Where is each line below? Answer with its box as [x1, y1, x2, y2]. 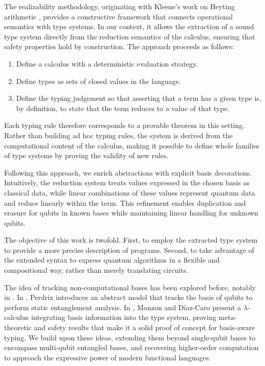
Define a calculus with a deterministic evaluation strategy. [16, 58, 198, 69]
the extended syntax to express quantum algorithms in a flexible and [4, 254, 220, 265]
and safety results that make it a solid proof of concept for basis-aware [34, 322, 255, 333]
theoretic [4, 322, 32, 333]
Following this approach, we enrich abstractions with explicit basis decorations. [4, 167, 252, 178]
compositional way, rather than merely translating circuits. [4, 265, 188, 275]
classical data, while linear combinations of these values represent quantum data [4, 187, 255, 198]
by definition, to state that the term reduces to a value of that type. [16, 102, 230, 113]
